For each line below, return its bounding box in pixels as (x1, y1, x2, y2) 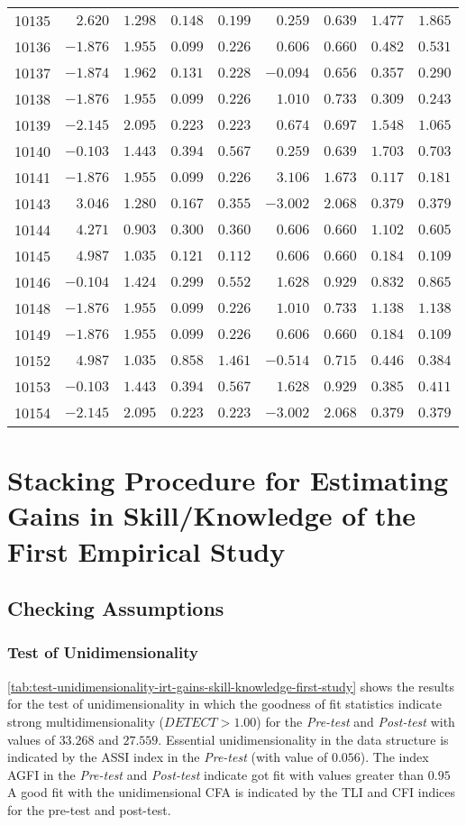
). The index (360, 747, 429, 766)
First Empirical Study (7, 532, 286, 569)
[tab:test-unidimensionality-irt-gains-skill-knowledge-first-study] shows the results (7, 676, 454, 695)
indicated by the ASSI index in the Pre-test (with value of (7, 747, 328, 766)
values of (7, 729, 55, 748)
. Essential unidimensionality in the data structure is (158, 729, 449, 748)
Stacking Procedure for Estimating (7, 462, 449, 499)
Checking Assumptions (7, 594, 224, 622)
